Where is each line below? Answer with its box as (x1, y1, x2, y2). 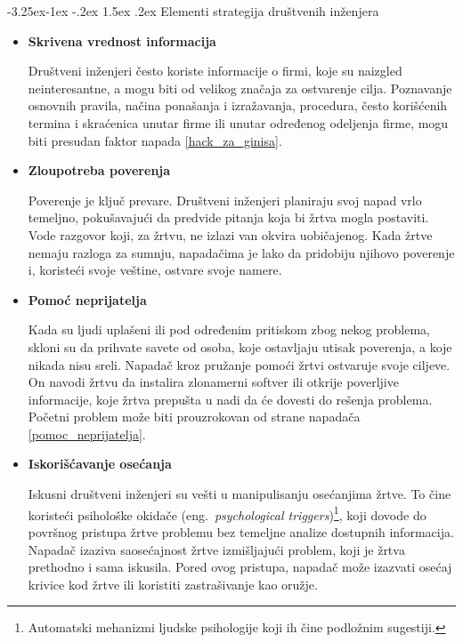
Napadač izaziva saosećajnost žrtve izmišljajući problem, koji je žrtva (28, 540, 405, 558)
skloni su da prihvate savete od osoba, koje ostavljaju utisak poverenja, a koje (28, 337, 452, 356)
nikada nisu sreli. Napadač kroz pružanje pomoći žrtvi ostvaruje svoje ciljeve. (28, 355, 451, 373)
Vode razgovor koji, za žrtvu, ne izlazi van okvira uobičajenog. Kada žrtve (28, 225, 433, 244)
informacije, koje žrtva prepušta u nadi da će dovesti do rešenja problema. (28, 389, 433, 408)
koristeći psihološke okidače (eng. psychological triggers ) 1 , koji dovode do (28, 502, 426, 524)
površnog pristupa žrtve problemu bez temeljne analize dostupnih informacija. (28, 522, 454, 541)
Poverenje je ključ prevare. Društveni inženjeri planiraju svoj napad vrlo (28, 190, 422, 209)
